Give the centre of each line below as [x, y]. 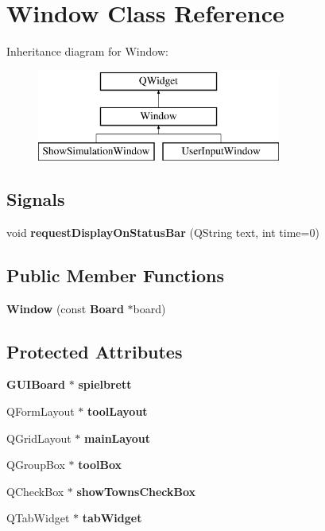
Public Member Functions [115, 275]
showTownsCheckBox [136, 491]
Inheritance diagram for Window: [87, 51]
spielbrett [105, 384]
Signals [36, 199]
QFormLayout [41, 411]
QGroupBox [36, 465]
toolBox [100, 465]
